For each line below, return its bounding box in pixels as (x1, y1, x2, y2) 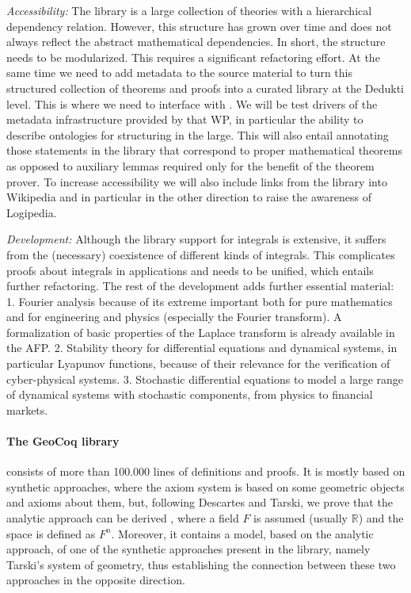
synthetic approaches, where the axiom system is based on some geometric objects (6, 478, 405, 495)
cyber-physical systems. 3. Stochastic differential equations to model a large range (6, 370, 404, 387)
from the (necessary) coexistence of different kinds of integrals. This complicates (6, 246, 395, 262)
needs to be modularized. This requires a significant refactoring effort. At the (6, 48, 380, 65)
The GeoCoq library (6, 433, 120, 450)
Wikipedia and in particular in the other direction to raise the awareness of (6, 189, 371, 205)
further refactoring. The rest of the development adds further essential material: (6, 277, 394, 294)
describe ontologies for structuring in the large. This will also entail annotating (6, 126, 389, 143)
